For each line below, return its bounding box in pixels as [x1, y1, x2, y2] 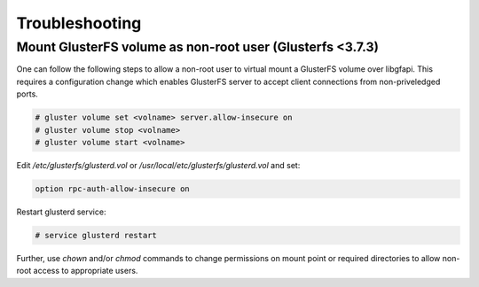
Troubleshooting [16, 13, 142, 33]
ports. [16, 89, 39, 99]
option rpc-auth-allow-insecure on [35, 183, 190, 194]
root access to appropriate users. [16, 266, 138, 276]
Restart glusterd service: [16, 206, 106, 217]
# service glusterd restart [35, 230, 157, 240]
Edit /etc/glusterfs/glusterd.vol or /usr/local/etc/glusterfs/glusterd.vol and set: [16, 159, 301, 170]
